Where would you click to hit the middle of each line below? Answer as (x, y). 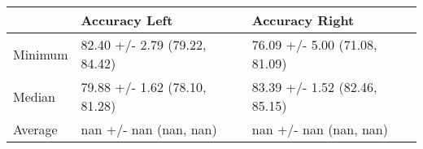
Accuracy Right (303, 20)
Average (35, 129)
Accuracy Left (127, 20)
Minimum (41, 54)
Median (35, 96)
